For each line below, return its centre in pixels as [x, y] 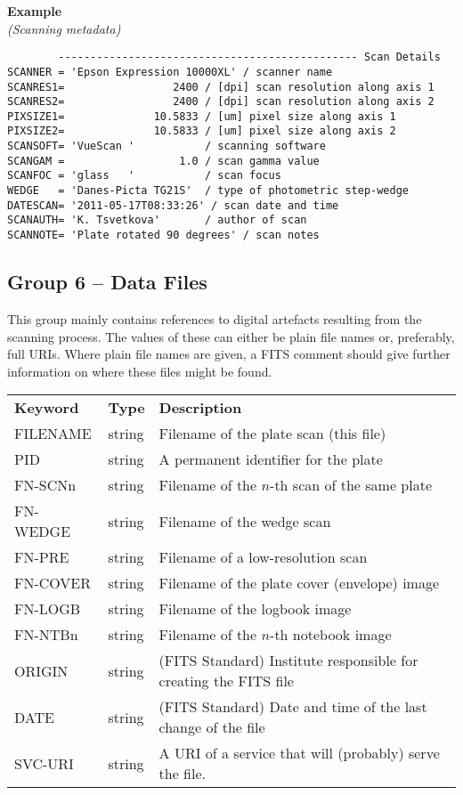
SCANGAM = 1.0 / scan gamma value [163, 161]
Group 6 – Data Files [107, 282]
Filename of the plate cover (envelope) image [299, 583]
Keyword [47, 408]
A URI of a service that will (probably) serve [299, 753]
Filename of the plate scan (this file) [272, 434]
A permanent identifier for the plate [271, 459]
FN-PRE [42, 557]
